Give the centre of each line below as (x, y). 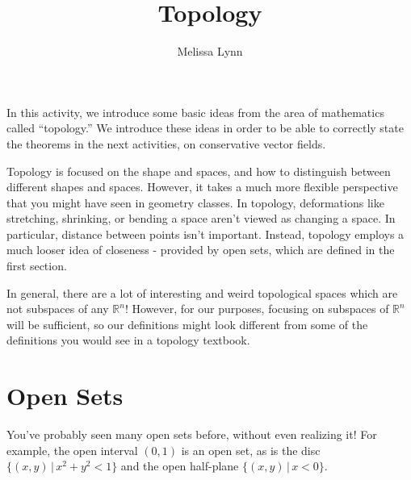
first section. (37, 266)
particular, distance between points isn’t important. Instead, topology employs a (205, 234)
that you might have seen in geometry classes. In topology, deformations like (195, 202)
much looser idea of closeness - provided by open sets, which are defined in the (201, 250)
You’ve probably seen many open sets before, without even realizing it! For (192, 434)
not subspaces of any (58, 309)
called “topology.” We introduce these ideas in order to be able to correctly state (205, 128)
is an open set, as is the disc (251, 450)
